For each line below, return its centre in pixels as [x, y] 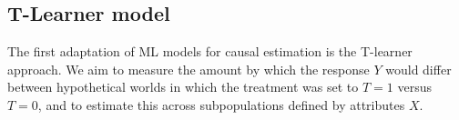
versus [414, 87]
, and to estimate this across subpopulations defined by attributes [221, 104]
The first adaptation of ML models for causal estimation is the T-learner [210, 51]
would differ [418, 69]
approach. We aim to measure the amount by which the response [189, 69]
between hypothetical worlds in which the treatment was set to [183, 87]
